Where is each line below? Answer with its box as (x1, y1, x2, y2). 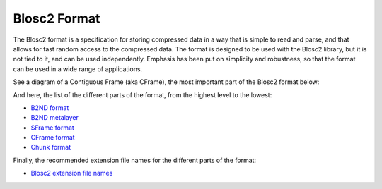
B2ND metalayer (30, 114, 79, 122)
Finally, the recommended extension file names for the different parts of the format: (13, 156, 257, 164)
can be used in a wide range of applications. (13, 64, 143, 73)
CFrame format (30, 133, 75, 142)
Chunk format (30, 143, 71, 152)
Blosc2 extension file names (30, 169, 113, 178)
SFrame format (30, 123, 74, 132)
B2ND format (30, 103, 69, 112)
